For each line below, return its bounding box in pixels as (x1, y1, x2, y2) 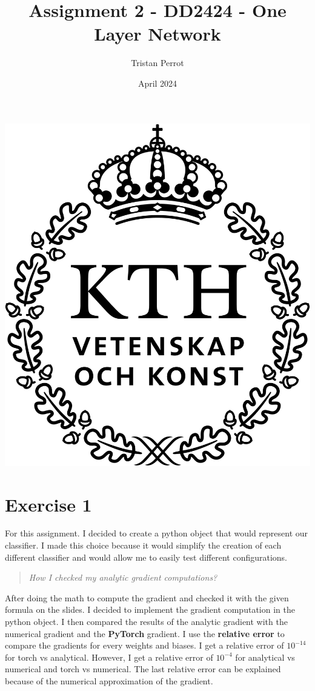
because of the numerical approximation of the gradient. (5, 675, 213, 687)
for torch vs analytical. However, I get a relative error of (5, 650, 213, 663)
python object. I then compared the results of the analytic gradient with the (5, 615, 288, 628)
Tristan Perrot (131, 56, 184, 69)
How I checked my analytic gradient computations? (28, 571, 217, 584)
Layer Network (94, 21, 221, 46)
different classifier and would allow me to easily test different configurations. (5, 550, 288, 563)
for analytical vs (235, 650, 295, 663)
